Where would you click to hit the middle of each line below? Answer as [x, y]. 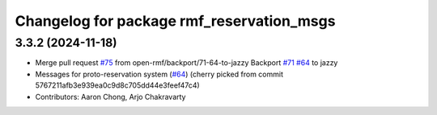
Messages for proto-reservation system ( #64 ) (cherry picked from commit [159, 74]
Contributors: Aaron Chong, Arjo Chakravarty [110, 97]
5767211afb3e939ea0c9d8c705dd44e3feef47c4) [117, 85]
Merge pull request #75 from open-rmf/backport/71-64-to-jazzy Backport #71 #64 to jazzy [187, 63]
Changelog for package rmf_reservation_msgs [175, 21]
